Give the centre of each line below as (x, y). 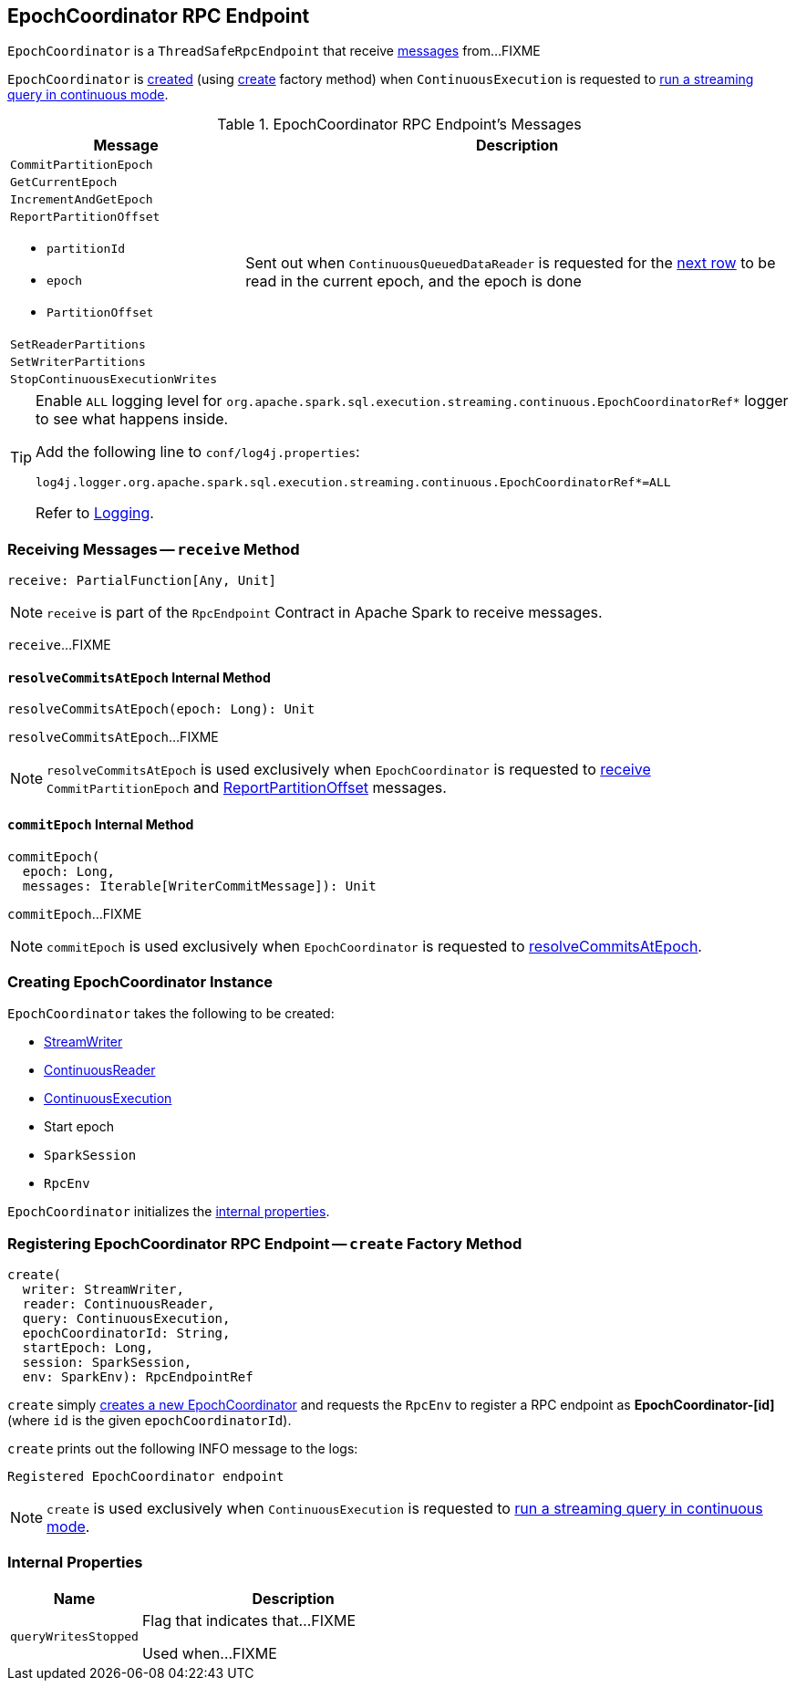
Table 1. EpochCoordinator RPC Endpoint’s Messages (399, 125)
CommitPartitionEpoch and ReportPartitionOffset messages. (247, 788)
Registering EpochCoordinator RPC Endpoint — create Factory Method (265, 1243)
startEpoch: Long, (88, 1348)
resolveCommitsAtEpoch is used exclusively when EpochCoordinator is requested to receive (349, 770)
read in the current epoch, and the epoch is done (414, 281)
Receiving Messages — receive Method (154, 549)
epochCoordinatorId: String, (126, 1334)
